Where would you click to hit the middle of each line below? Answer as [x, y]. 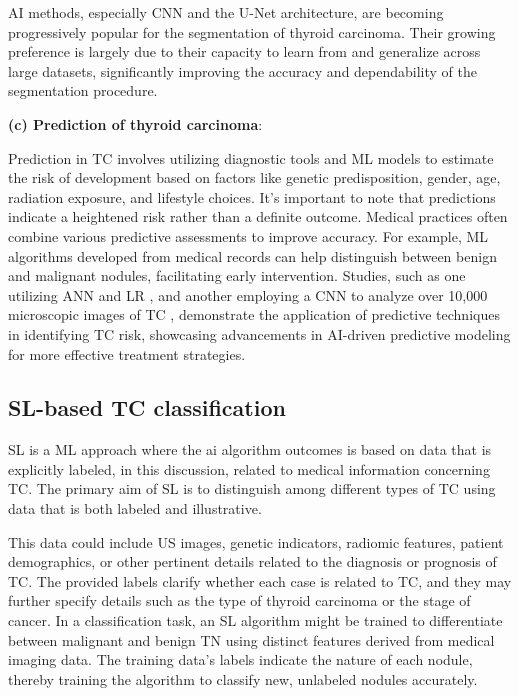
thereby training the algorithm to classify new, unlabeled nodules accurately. [243, 678]
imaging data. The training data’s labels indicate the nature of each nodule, [240, 659]
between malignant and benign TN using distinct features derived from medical [251, 639]
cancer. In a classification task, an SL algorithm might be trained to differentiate [255, 620]
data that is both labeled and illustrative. [135, 508]
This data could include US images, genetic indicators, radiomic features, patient [256, 541]
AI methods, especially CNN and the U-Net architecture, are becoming [226, 12]
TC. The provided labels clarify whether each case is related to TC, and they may [260, 580]
